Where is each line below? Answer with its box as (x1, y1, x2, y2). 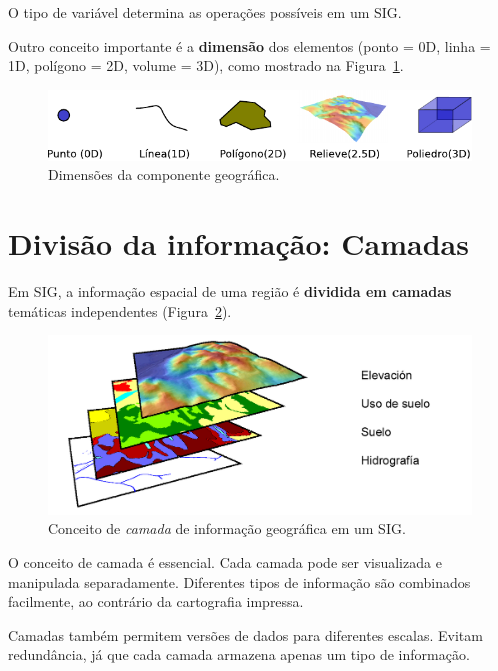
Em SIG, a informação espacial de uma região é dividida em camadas (8, 281, 452, 302)
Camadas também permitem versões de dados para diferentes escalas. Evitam (8, 624, 483, 645)
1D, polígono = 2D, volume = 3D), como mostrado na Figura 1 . (8, 55, 404, 76)
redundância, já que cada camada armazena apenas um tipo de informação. (8, 644, 470, 665)
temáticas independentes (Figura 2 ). (8, 300, 232, 321)
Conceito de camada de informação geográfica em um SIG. (48, 518, 406, 539)
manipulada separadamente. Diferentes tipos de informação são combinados (8, 571, 471, 592)
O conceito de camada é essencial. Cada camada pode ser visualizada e (8, 552, 442, 572)
